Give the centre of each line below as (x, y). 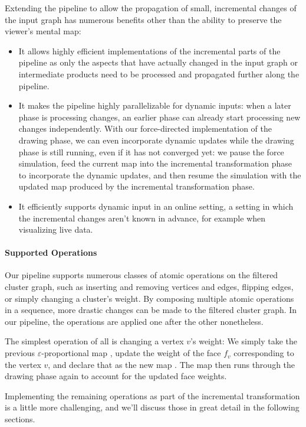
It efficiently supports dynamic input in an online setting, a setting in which (156, 206)
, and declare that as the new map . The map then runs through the (172, 364)
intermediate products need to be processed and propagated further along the (159, 74)
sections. (20, 419)
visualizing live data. (56, 229)
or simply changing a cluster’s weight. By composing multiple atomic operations (149, 298)
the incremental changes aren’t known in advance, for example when (142, 218)
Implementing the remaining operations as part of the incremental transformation (152, 395)
